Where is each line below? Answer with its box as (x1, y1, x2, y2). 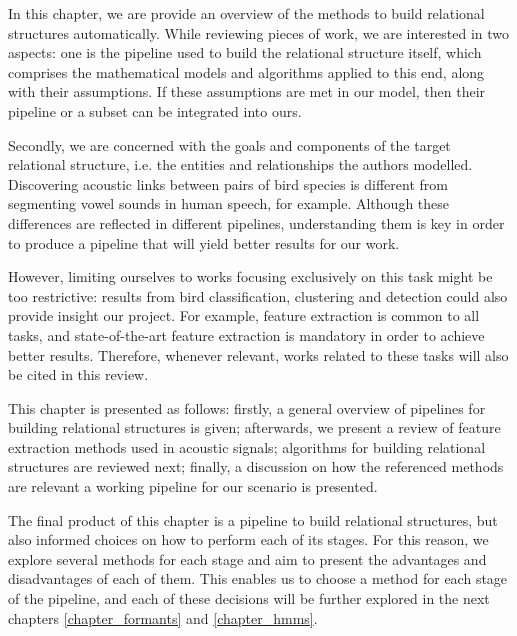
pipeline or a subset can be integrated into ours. (8, 100, 302, 121)
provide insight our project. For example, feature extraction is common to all (8, 305, 480, 326)
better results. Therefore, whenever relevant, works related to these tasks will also (8, 344, 509, 365)
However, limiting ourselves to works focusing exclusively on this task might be (8, 266, 493, 287)
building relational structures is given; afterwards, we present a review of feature (8, 417, 501, 438)
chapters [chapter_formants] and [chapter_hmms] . (8, 607, 318, 628)
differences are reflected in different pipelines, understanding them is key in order (8, 212, 505, 233)
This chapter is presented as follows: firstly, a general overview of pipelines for (8, 397, 486, 418)
